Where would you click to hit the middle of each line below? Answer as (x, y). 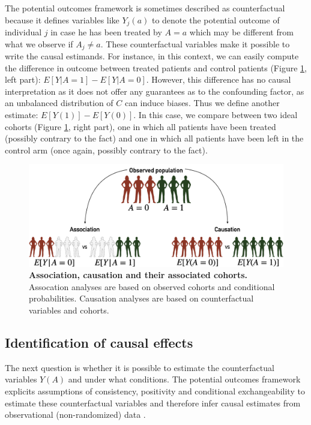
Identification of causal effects (99, 342)
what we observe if (39, 43)
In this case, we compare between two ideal (218, 115)
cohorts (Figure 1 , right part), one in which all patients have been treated (140, 126)
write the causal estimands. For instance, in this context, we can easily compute (152, 56)
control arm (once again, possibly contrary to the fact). (106, 150)
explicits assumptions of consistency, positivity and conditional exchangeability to (155, 391)
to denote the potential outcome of (216, 19)
